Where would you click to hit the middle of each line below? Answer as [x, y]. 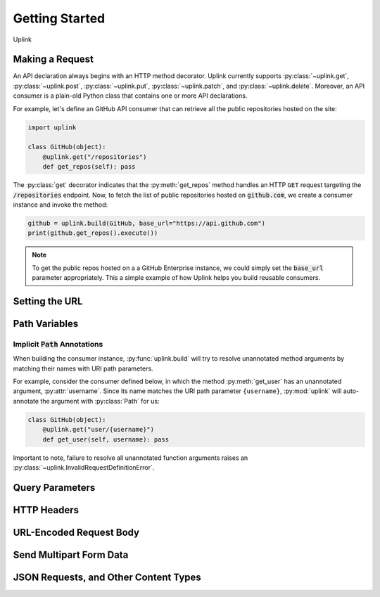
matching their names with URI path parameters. [83, 368]
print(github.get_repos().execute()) [93, 233]
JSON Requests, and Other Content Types [107, 577]
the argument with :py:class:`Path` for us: [100, 401]
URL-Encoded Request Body [76, 532]
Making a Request [53, 59]
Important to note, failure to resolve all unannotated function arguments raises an [131, 458]
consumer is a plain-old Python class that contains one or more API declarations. [130, 96]
